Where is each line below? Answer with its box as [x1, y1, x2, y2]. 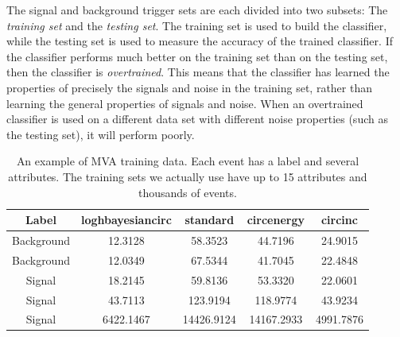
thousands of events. [138, 184, 237, 200]
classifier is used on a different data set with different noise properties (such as [6, 110, 388, 127]
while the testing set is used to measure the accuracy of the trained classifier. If [6, 33, 393, 49]
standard [184, 211, 235, 228]
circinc [320, 211, 358, 228]
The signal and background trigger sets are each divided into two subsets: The [6, 2, 388, 17]
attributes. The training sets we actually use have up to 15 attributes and [8, 168, 367, 184]
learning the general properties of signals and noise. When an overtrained [6, 95, 363, 111]
